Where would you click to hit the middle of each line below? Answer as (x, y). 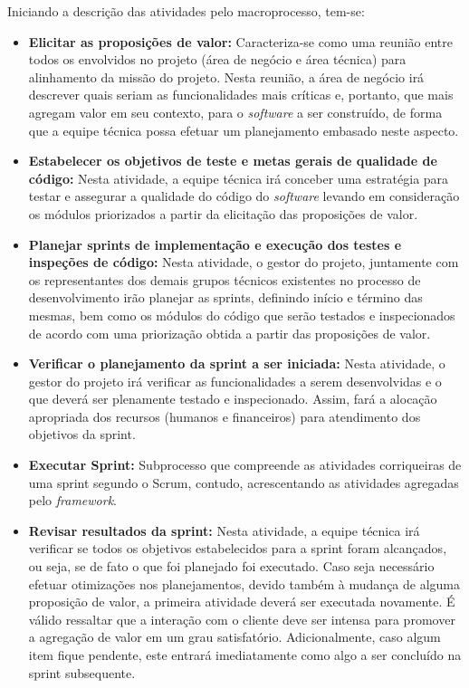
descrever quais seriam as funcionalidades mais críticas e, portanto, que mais (241, 95)
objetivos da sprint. (82, 434)
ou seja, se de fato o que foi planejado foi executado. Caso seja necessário (231, 566)
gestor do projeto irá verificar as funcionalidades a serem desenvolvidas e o (235, 381)
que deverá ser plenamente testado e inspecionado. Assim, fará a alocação (233, 399)
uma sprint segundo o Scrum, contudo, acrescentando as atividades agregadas (244, 482)
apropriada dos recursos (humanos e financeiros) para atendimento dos (225, 416)
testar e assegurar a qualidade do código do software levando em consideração (244, 196)
